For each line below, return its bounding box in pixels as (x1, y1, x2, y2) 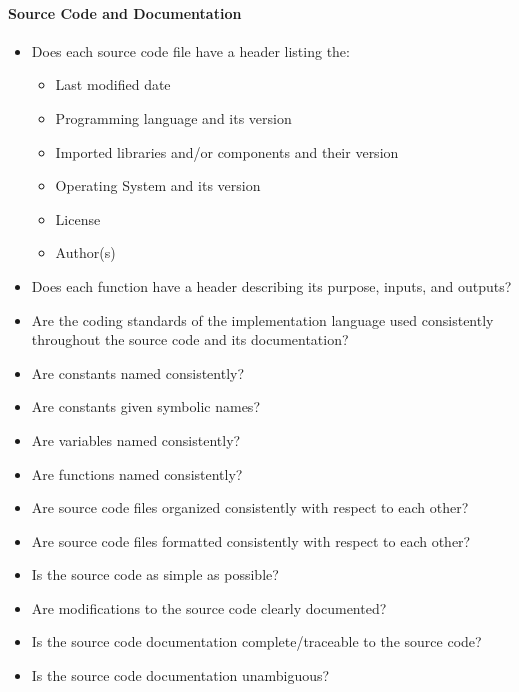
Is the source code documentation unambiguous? (31, 665, 330, 686)
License (55, 208, 101, 229)
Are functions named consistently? (31, 463, 243, 484)
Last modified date (55, 74, 171, 95)
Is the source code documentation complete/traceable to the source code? (31, 631, 482, 652)
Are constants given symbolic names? (31, 396, 260, 417)
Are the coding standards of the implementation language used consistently (31, 309, 494, 330)
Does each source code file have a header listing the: (31, 40, 350, 61)
